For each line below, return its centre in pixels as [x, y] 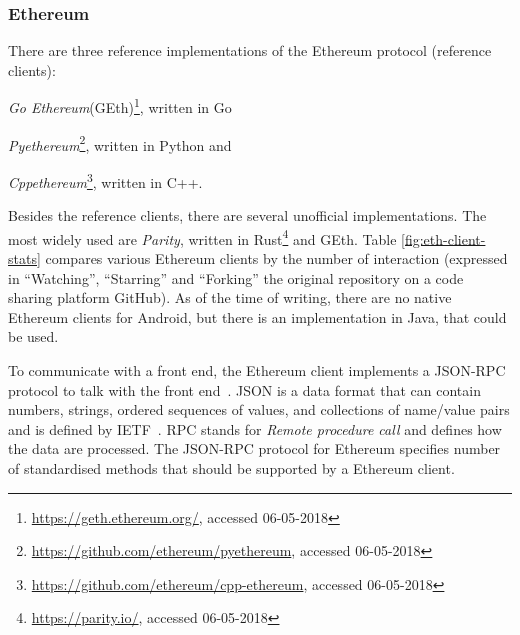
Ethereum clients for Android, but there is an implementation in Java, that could [257, 316]
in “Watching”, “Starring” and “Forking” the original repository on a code [236, 277]
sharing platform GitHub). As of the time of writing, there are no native [230, 297]
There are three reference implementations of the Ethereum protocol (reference [250, 50]
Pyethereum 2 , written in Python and [120, 143]
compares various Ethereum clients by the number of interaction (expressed [276, 258]
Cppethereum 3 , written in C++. [105, 180]
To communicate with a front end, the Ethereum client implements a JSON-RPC [257, 369]
